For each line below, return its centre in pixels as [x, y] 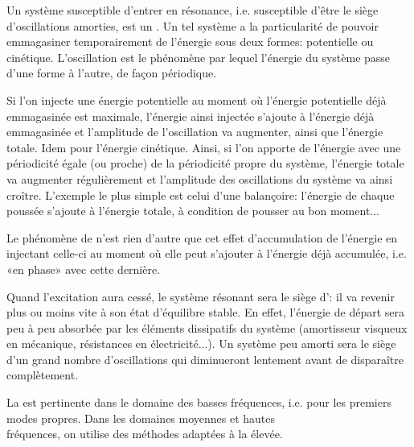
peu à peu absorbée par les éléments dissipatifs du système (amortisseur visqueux [207, 327]
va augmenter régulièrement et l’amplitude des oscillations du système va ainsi [200, 178]
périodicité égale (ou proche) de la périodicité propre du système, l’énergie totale [205, 163]
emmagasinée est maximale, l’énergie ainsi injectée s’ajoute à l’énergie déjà [191, 116]
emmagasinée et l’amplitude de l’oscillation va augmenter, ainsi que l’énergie [195, 132]
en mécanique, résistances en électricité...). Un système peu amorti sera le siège [201, 344]
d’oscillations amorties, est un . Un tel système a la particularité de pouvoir [193, 25]
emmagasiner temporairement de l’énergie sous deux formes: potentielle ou [190, 41]
